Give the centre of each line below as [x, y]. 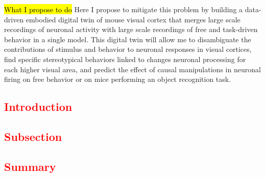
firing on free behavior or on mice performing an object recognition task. [118, 79]
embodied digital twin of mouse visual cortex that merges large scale [133, 19]
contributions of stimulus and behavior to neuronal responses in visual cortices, [128, 49]
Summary [30, 166]
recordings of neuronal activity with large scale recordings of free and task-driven [131, 29]
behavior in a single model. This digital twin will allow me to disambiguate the [128, 39]
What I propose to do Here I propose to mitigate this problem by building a [124, 9]
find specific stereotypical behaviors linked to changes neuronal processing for [125, 59]
